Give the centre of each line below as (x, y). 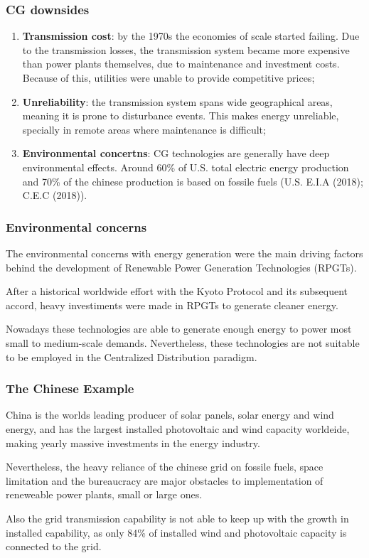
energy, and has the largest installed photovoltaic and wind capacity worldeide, (178, 428)
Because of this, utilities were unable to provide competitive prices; (169, 77)
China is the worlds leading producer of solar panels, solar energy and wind (170, 415)
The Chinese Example (70, 388)
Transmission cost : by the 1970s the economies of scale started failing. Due (191, 36)
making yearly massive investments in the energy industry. (133, 442)
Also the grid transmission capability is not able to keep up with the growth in (177, 518)
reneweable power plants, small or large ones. (104, 494)
